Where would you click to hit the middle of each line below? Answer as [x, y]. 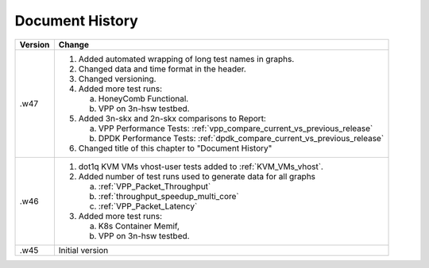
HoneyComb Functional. [143, 98]
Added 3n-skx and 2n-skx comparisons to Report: [172, 118]
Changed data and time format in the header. [162, 69]
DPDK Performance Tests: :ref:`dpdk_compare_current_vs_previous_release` [241, 138]
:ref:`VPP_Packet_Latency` [148, 206]
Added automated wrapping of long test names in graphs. [186, 59]
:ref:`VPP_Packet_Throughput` [155, 186]
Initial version [83, 250]
